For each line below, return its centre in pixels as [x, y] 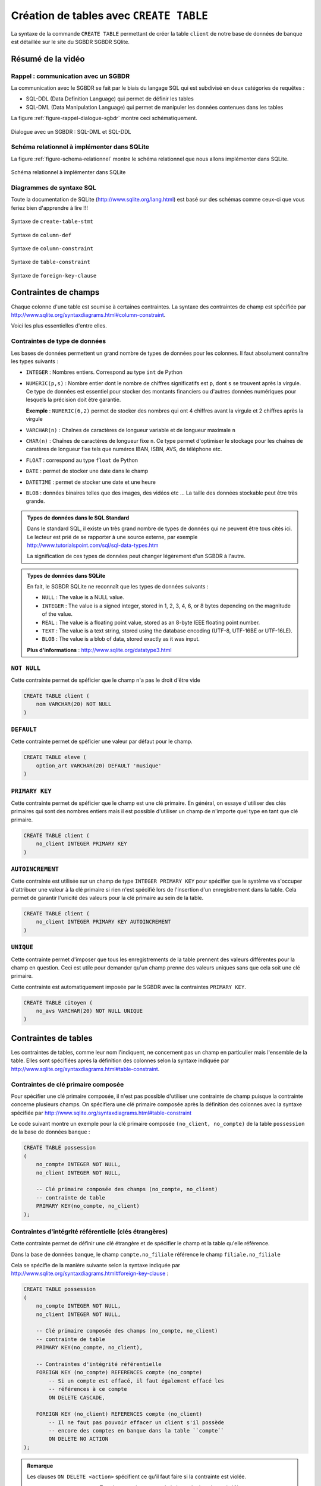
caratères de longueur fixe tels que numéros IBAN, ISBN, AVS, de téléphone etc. [124, 449]
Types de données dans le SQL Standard [78, 518]
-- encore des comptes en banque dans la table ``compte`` [136, 1431]
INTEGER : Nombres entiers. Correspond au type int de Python [104, 372]
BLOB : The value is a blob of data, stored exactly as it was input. [121, 639]
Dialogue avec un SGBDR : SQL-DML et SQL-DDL [71, 131]
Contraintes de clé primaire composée [67, 1084]
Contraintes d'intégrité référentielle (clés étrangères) [89, 1232]
